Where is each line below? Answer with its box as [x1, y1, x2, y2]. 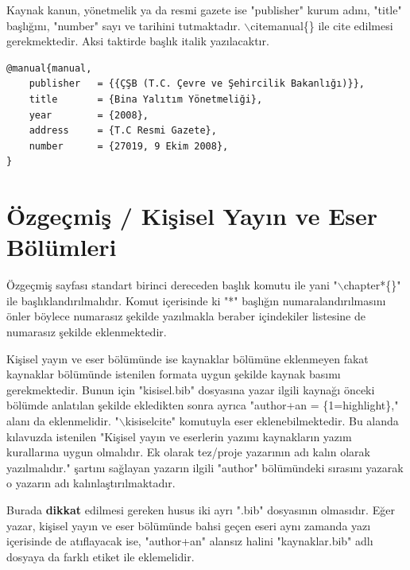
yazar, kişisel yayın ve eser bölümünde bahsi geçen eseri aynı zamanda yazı [6, 517, 371, 533]
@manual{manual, [6, 62, 92, 74]
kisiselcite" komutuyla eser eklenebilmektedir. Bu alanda [125, 413, 399, 428]
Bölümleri [6, 231, 117, 263]
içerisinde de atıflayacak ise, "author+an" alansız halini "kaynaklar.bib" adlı [6, 533, 373, 549]
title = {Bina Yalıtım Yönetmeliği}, [29, 93, 263, 105]
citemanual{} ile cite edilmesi [250, 17, 393, 33]
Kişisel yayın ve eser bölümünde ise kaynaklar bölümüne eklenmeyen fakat [6, 350, 369, 366]
